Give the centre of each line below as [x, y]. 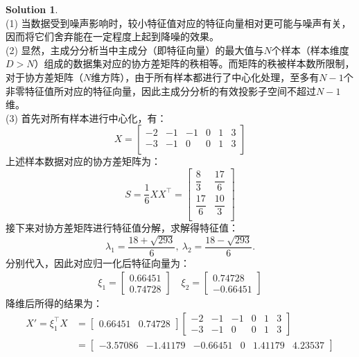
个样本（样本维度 [310, 50]
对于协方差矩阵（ [44, 77]
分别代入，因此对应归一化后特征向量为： [98, 262]
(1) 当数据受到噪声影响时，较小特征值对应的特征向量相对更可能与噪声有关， [178, 23]
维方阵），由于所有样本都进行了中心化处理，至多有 [205, 77]
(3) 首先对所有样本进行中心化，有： [86, 117]
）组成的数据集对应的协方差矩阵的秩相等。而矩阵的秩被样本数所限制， [194, 63]
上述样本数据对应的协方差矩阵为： [83, 161]
